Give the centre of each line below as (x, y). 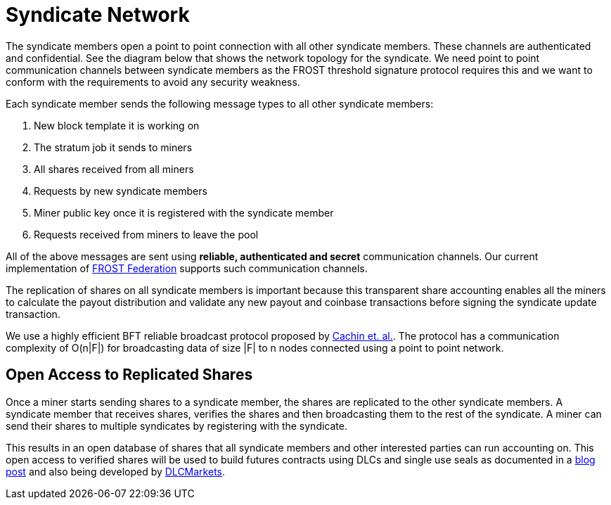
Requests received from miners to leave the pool (146, 234)
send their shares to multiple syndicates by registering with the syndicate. (176, 426)
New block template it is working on (117, 125)
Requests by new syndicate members (121, 191)
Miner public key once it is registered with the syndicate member (184, 212)
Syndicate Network (98, 15)
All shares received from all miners (114, 169)
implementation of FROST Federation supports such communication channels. (187, 268)
